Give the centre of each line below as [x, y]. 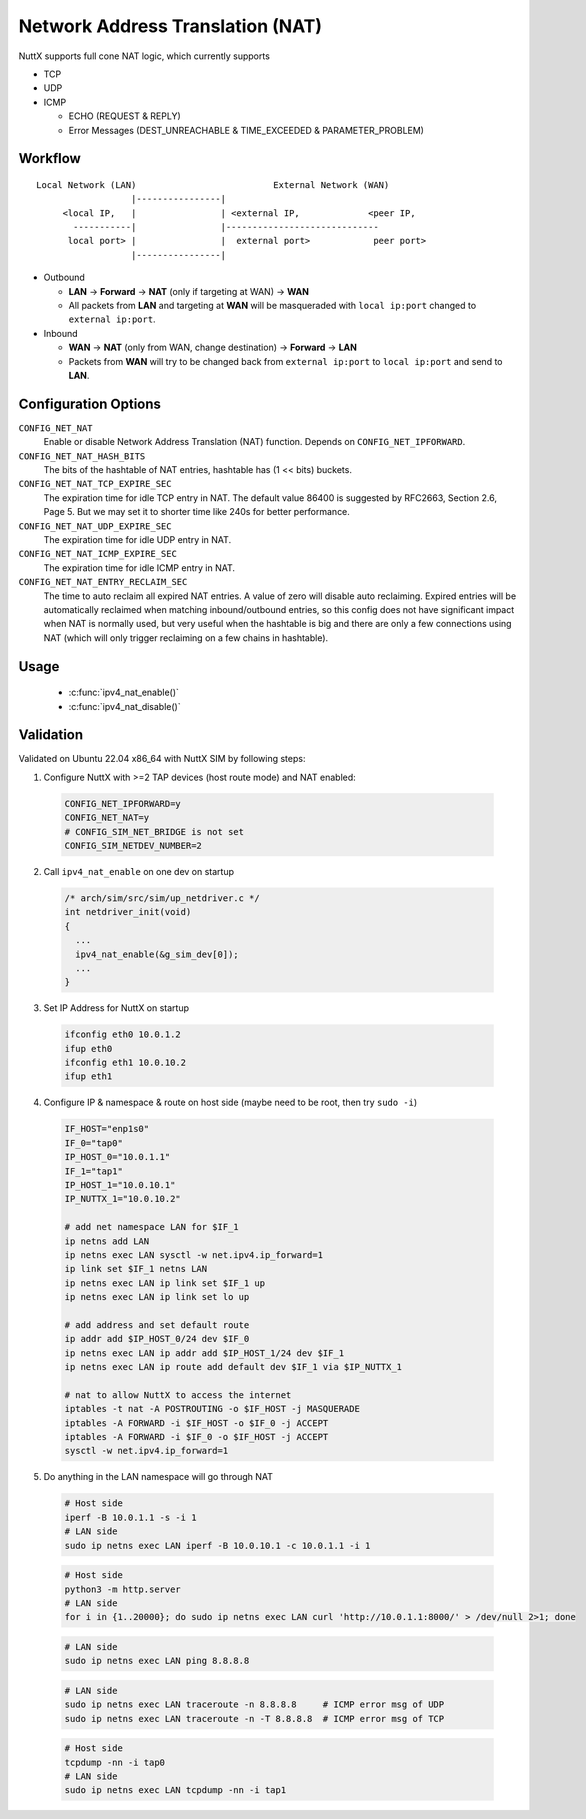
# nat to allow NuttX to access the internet [178, 1394]
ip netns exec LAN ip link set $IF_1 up [164, 1283]
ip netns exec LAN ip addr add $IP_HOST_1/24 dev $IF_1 [204, 1353]
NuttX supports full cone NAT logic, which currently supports [144, 56]
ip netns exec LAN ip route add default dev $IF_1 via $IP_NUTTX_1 [233, 1367]
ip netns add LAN [107, 1241]
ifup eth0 [88, 1048]
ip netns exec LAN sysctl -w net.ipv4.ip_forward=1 [194, 1254]
